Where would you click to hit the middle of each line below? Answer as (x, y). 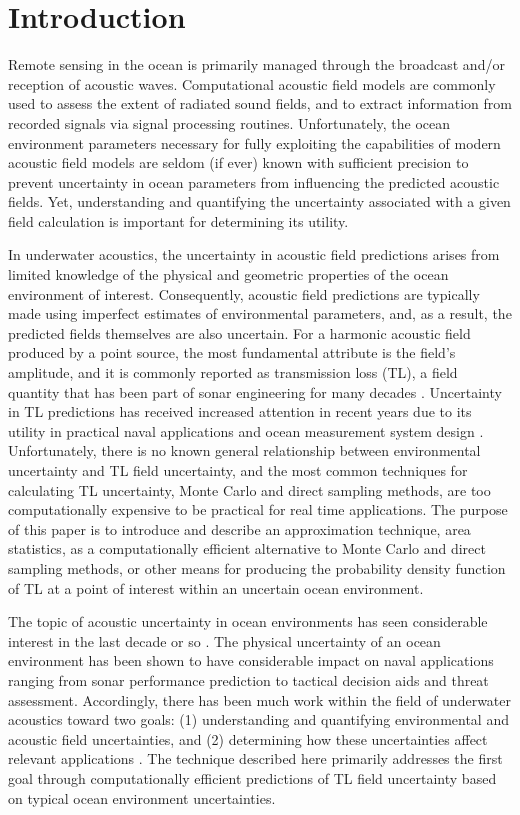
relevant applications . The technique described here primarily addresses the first (255, 758)
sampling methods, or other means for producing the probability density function (257, 567)
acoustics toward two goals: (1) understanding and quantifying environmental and (258, 719)
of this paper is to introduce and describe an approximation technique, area (239, 528)
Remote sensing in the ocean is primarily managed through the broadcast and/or (256, 64)
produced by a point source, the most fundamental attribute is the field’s (232, 352)
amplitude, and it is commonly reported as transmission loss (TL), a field (233, 372)
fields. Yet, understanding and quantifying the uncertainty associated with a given (259, 201)
